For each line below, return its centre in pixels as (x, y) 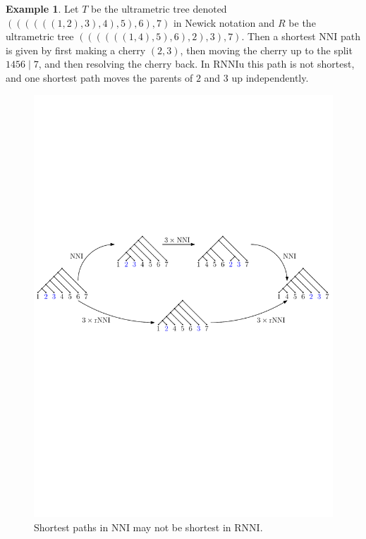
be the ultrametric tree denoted (159, 8)
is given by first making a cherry (76, 50)
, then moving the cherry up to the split (266, 50)
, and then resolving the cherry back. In (124, 64)
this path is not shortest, (301, 64)
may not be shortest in (182, 527)
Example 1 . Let (42, 8)
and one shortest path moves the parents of (99, 77)
